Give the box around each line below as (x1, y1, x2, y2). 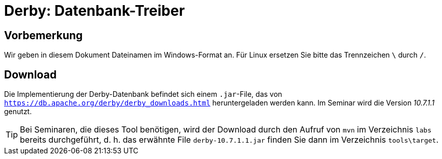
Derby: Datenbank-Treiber (4, 2, 185, 19)
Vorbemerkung (4, 29, 83, 42)
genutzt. (4, 107, 32, 116)
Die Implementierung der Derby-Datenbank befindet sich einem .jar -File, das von (4, 90, 282, 99)
